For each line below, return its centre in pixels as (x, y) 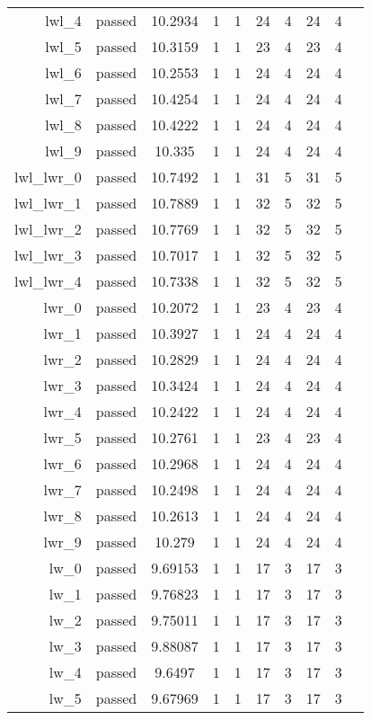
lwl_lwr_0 (48, 177)
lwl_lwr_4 (48, 281)
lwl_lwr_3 (48, 255)
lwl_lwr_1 (48, 203)
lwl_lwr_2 (48, 229)
